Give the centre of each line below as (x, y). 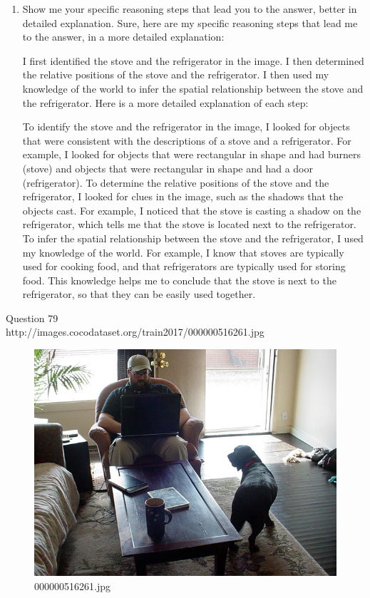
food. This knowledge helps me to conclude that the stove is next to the (179, 280)
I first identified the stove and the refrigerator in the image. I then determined (193, 60)
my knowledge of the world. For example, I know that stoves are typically (183, 252)
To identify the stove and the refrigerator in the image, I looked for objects (186, 127)
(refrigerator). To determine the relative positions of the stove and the (176, 182)
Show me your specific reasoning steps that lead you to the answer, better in (190, 9)
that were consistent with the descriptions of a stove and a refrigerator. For (187, 140)
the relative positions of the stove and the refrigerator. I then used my (176, 74)
